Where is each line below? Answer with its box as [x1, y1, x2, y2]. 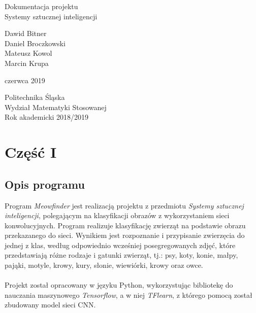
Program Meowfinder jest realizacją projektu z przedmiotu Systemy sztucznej [5, 200, 244, 211]
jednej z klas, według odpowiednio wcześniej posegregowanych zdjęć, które [5, 239, 236, 250]
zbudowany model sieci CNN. [5, 299, 96, 310]
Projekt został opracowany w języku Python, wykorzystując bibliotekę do [5, 280, 233, 290]
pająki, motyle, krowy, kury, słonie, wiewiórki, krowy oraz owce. [5, 260, 203, 270]
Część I [5, 142, 57, 162]
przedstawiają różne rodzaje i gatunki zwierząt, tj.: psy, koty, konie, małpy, [5, 250, 238, 260]
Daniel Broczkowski [5, 38, 66, 48]
